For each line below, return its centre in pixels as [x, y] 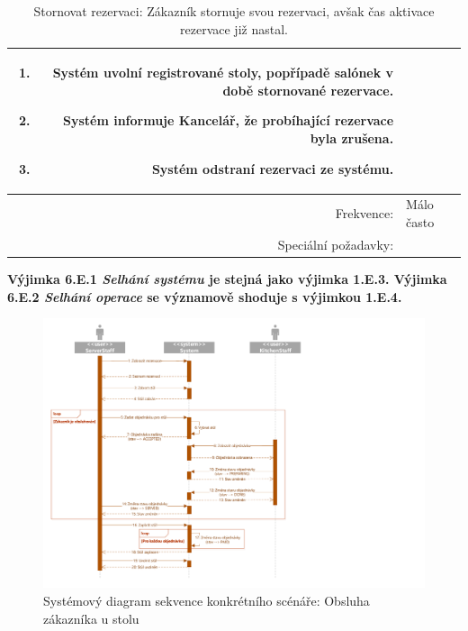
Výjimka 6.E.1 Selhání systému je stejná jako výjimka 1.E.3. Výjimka [227, 278]
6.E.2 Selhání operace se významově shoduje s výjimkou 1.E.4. [205, 296]
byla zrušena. [352, 137]
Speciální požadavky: [336, 244]
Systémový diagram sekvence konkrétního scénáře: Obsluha [207, 601]
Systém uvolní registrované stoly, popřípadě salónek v [223, 73]
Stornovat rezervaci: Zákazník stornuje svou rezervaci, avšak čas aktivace [234, 11]
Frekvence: [364, 213]
